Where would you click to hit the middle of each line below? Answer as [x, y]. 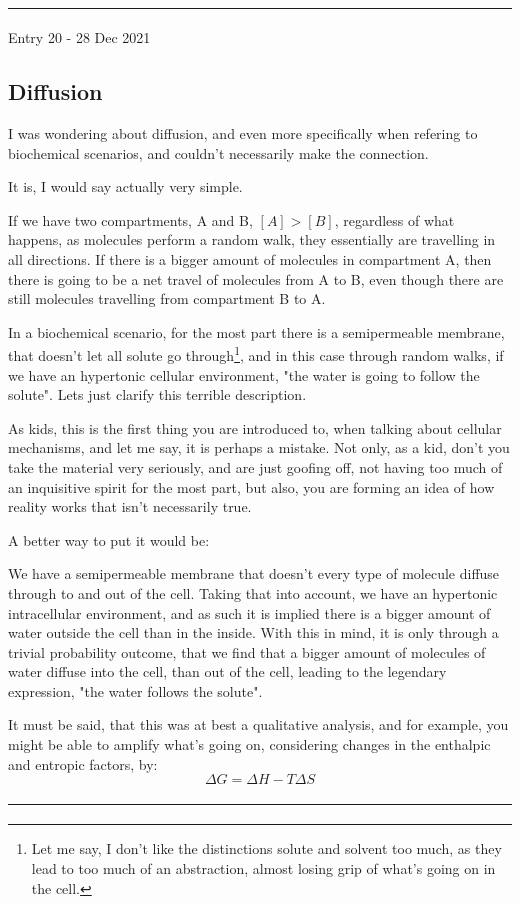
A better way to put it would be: [109, 539]
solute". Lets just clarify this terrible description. [157, 394]
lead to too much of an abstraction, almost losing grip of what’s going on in [263, 868]
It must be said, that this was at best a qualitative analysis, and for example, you [258, 724]
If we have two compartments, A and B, [130, 219]
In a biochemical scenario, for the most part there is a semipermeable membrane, [256, 331]
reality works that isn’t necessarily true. [130, 506]
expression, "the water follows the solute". [135, 690]
